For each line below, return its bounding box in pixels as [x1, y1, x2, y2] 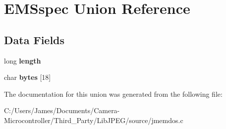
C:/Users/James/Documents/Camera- [4, 105, 120, 116]
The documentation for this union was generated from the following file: [4, 88, 223, 99]
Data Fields [4, 32, 65, 47]
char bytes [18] [4, 72, 51, 82]
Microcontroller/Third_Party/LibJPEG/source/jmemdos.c [4, 115, 183, 125]
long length [4, 55, 41, 65]
